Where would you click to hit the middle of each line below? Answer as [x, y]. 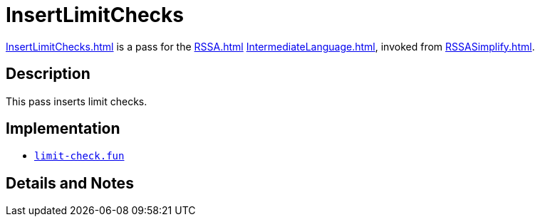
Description [48, 74]
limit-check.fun [79, 156]
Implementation [63, 129]
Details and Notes [70, 183]
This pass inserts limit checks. [77, 101]
